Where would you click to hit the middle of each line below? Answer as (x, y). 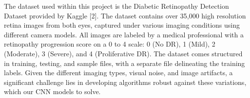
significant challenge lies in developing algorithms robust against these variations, (125, 82)
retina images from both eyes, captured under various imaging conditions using (122, 25)
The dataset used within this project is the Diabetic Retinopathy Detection (116, 6)
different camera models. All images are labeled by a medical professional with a (124, 34)
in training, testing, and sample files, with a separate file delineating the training (125, 63)
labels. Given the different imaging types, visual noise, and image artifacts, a (118, 73)
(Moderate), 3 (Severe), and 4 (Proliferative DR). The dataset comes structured (123, 53)
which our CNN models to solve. (52, 91)
